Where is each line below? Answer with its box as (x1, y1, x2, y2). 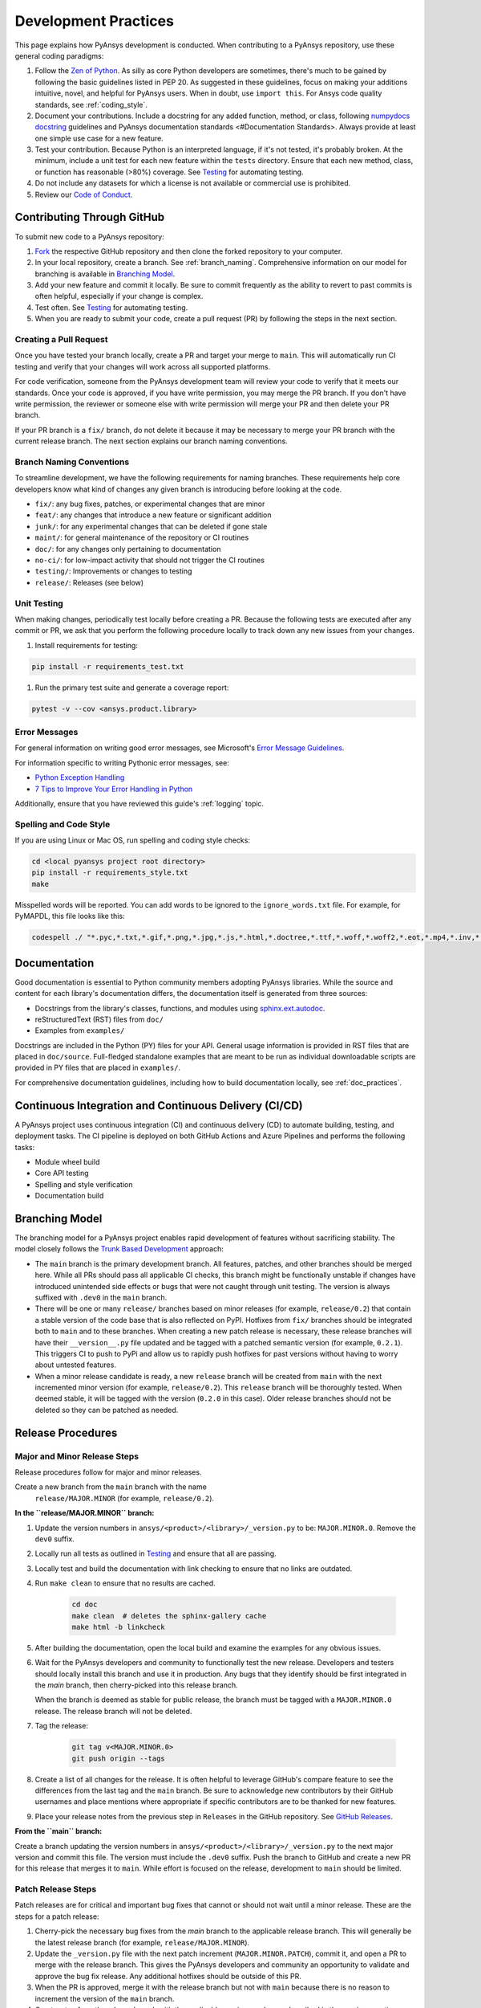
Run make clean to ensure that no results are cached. (34, 1578, 216, 1588)
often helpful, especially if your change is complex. (34, 292, 204, 301)
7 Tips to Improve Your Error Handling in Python (34, 784, 193, 794)
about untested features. (34, 1360, 116, 1369)
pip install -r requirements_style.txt (31, 868, 188, 877)
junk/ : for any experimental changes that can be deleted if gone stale (34, 521, 268, 531)
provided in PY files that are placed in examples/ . (14, 1063, 180, 1072)
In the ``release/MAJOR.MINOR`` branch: (14, 1508, 155, 1518)
